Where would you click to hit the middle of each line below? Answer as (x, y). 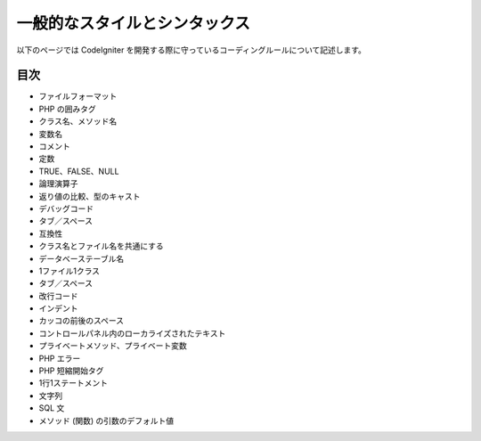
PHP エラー (60, 358)
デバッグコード (66, 208)
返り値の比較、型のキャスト (90, 196)
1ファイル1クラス (69, 271)
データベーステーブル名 (82, 258)
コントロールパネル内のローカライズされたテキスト (132, 333)
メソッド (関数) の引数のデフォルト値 (106, 421)
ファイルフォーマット (78, 96)
